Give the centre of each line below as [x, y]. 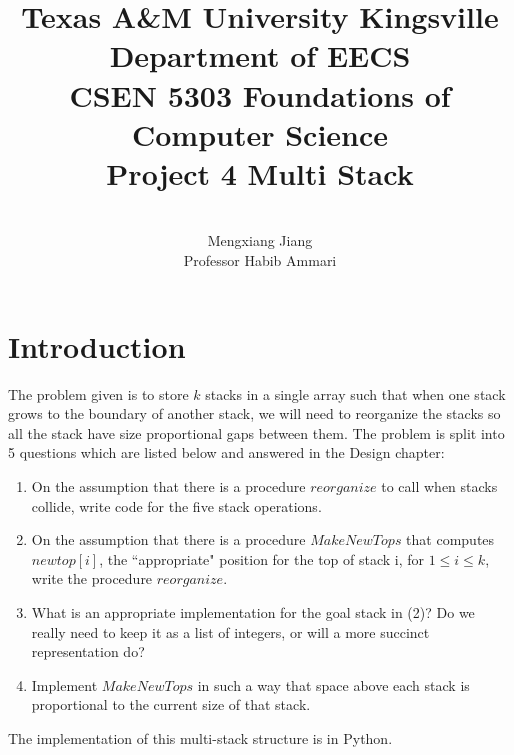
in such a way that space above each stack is [333, 684]
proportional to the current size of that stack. [171, 704]
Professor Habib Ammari [260, 260]
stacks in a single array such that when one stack [355, 393]
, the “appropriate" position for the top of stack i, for [262, 558]
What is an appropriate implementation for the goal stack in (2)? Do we [253, 611]
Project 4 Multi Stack [260, 172]
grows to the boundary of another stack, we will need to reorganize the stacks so [254, 413]
